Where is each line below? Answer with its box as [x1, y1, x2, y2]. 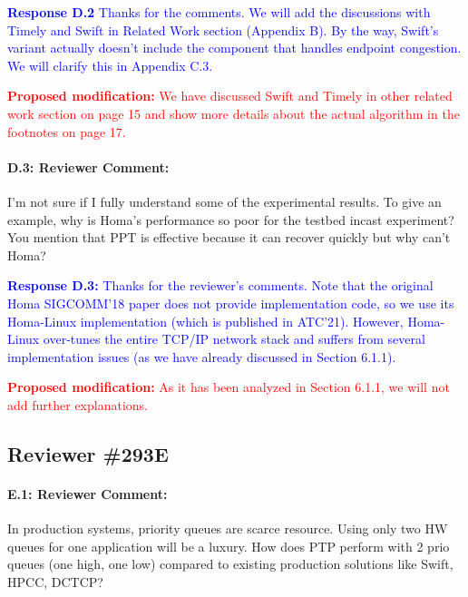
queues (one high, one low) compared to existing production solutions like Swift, [7, 554, 453, 573]
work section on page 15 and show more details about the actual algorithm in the [7, 103, 460, 122]
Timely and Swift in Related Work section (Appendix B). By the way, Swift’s [7, 20, 439, 39]
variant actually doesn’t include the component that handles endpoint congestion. [7, 38, 462, 57]
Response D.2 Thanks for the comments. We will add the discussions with [7, 3, 431, 21]
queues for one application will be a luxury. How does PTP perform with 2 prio [7, 536, 450, 555]
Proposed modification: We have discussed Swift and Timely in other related [7, 86, 453, 105]
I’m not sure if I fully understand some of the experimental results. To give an [7, 191, 442, 210]
